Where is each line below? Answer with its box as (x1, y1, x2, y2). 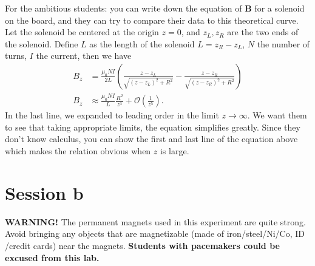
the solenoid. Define (5, 37, 78, 50)
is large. (160, 145, 189, 157)
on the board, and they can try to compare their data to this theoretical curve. (5, 13, 299, 26)
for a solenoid (254, 2, 305, 14)
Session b (5, 180, 84, 205)
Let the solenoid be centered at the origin (5, 26, 159, 38)
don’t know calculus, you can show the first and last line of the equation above (5, 132, 298, 145)
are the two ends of (227, 26, 299, 38)
